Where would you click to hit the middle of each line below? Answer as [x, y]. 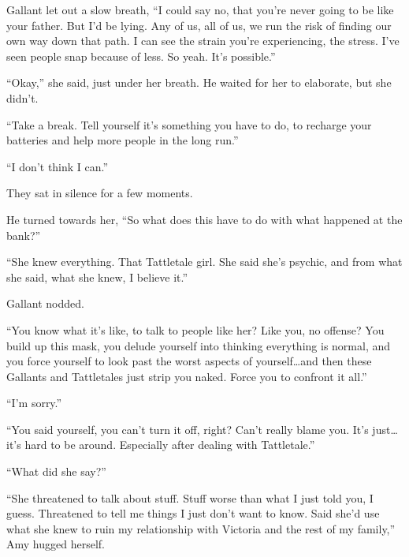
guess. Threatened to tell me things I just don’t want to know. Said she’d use [193, 513]
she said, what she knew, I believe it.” [97, 277]
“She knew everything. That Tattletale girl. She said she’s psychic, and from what [204, 262]
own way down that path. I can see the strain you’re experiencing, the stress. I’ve [203, 41]
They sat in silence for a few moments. [100, 193]
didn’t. [22, 97]
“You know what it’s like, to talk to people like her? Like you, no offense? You [195, 329]
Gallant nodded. [45, 303]
